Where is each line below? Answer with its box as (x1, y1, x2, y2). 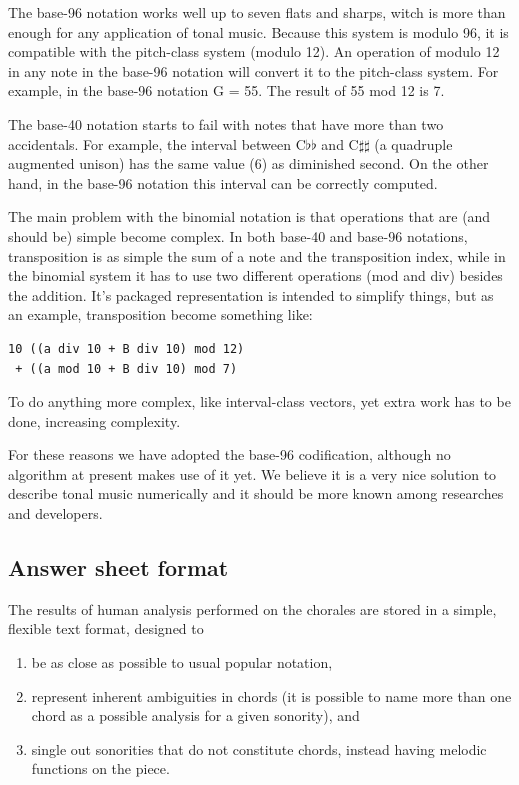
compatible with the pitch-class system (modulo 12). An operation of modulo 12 (8, 41, 500, 62)
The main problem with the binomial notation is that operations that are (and (8, 206, 491, 227)
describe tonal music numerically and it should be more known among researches (8, 483, 504, 504)
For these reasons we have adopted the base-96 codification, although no (8, 444, 451, 465)
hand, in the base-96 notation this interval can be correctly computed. (8, 172, 438, 193)
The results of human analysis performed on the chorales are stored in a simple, (8, 598, 497, 619)
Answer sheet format (8, 552, 229, 583)
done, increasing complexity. (8, 410, 181, 431)
